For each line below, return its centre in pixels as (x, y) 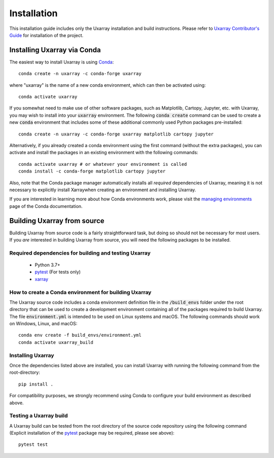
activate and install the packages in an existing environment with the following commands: (104, 153)
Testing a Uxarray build (39, 416)
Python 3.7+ (47, 265)
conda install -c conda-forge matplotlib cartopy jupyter (92, 171)
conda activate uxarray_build (56, 342)
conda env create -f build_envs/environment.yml (80, 335)
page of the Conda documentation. (46, 206)
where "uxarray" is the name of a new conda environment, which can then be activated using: (108, 85)
